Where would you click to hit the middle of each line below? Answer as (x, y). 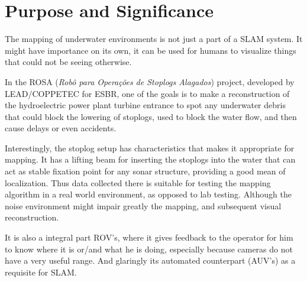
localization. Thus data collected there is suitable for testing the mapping (138, 182)
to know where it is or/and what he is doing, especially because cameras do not (149, 249)
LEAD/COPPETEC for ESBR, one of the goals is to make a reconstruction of (147, 93)
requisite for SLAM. (41, 272)
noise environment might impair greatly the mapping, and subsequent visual (143, 205)
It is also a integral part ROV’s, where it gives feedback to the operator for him (149, 237)
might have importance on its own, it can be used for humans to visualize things (151, 50)
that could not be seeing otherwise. (68, 62)
